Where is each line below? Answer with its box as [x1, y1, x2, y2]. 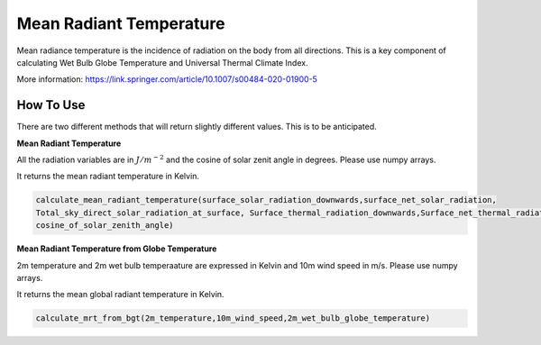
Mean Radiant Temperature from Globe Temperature [16, 243, 217, 254]
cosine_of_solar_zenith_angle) [35, 221, 175, 231]
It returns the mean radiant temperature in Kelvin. [16, 171, 200, 182]
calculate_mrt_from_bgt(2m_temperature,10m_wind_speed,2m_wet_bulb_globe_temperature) [35, 313, 431, 323]
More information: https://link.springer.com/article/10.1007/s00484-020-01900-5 [16, 74, 317, 85]
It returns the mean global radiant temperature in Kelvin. [16, 289, 225, 300]
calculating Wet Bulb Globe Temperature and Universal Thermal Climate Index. [16, 57, 308, 68]
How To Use [16, 97, 86, 113]
